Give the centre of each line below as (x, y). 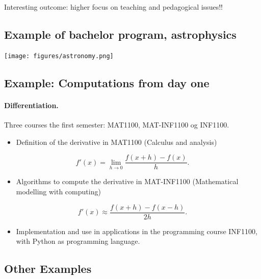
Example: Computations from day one (107, 83)
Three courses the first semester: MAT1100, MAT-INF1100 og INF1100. (117, 125)
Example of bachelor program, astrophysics (120, 34)
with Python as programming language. (78, 241)
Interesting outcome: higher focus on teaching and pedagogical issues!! (114, 7)
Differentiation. (31, 105)
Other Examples (48, 269)
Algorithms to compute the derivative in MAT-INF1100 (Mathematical (127, 181)
